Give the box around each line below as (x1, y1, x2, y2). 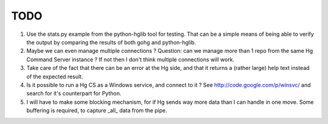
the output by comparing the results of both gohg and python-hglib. (26, 38, 196, 46)
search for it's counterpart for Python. (26, 90, 121, 97)
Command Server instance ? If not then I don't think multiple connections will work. (26, 55, 235, 63)
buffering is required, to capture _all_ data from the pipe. (26, 107, 167, 114)
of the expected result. (26, 73, 83, 80)
